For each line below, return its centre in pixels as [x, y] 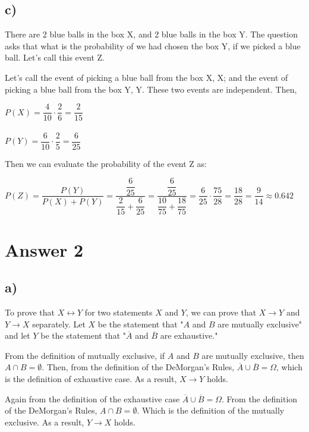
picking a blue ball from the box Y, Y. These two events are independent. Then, [151, 89]
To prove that [30, 312]
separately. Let [59, 324]
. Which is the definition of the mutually [211, 410]
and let [18, 335]
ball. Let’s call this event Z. [55, 57]
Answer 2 [44, 249]
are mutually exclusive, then [253, 355]
